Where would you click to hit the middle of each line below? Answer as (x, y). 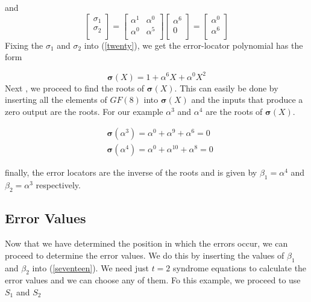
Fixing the (24, 45)
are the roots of (234, 111)
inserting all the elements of (56, 100)
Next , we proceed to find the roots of (75, 88)
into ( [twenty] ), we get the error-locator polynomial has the (193, 45)
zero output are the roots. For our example (84, 111)
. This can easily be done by (226, 88)
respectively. (58, 185)
